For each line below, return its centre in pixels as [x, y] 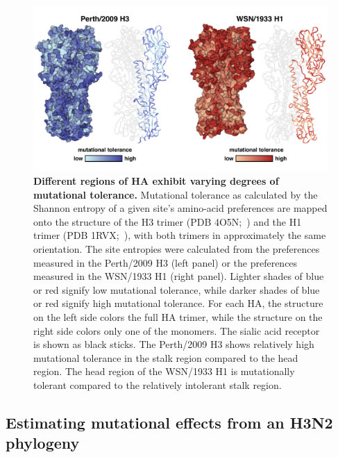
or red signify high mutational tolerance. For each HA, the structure [178, 303]
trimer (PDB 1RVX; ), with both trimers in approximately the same [180, 235]
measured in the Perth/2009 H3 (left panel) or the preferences [166, 262]
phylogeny [43, 443]
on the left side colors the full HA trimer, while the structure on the [178, 317]
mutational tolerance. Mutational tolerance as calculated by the [176, 194]
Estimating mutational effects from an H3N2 [169, 422]
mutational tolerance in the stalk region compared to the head [166, 357]
